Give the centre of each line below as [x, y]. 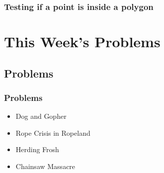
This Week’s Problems [82, 42]
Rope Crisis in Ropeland [53, 132]
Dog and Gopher [41, 116]
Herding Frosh [37, 149]
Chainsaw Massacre [45, 166]
